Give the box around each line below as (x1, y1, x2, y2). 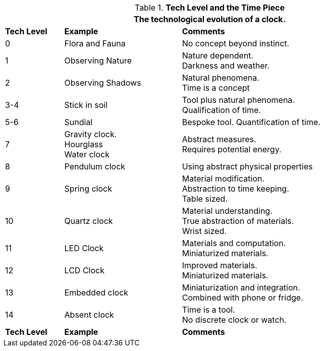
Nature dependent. (182, 50, 254, 61)
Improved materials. (182, 260, 257, 270)
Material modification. (182, 173, 265, 184)
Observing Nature (64, 55, 132, 66)
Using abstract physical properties (182, 161, 313, 171)
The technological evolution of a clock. (134, 14, 286, 24)
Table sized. (182, 194, 228, 204)
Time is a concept (182, 83, 250, 93)
